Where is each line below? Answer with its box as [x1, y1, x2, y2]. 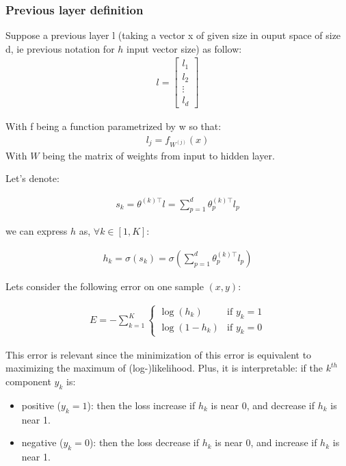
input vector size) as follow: [127, 41, 242, 55]
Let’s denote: [5, 171, 59, 185]
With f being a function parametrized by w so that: [5, 118, 222, 133]
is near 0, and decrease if [211, 398, 315, 412]
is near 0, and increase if [215, 435, 317, 450]
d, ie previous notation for [5, 41, 115, 55]
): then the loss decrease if [89, 435, 199, 450]
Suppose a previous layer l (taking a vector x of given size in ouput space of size [5, 28, 341, 42]
